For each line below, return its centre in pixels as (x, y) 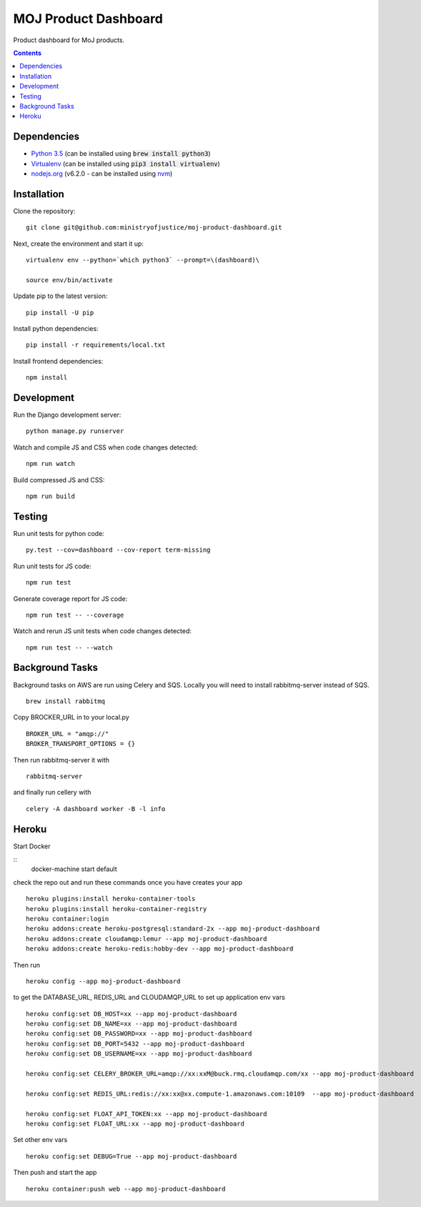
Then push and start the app (55, 1173)
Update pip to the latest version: (60, 296)
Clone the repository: (44, 211)
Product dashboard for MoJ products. (69, 40)
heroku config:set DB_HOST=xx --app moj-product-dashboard (132, 1014)
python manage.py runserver (75, 431)
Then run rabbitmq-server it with (61, 760)
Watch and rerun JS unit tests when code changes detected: (103, 631)
